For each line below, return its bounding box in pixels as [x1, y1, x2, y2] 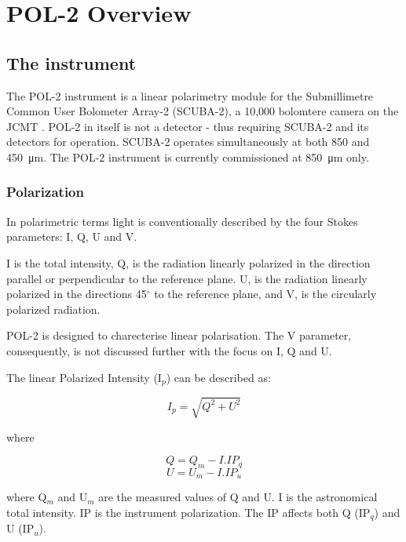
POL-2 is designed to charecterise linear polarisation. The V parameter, [6, 327, 352, 344]
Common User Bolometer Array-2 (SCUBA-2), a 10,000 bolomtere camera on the [6, 103, 399, 119]
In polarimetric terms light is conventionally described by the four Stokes [6, 213, 358, 229]
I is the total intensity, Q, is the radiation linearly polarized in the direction [6, 254, 371, 271]
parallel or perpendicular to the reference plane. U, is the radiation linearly [6, 270, 368, 286]
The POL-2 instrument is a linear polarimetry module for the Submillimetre [6, 87, 374, 104]
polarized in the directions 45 [6, 286, 147, 302]
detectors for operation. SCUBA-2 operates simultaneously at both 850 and [6, 133, 370, 150]
